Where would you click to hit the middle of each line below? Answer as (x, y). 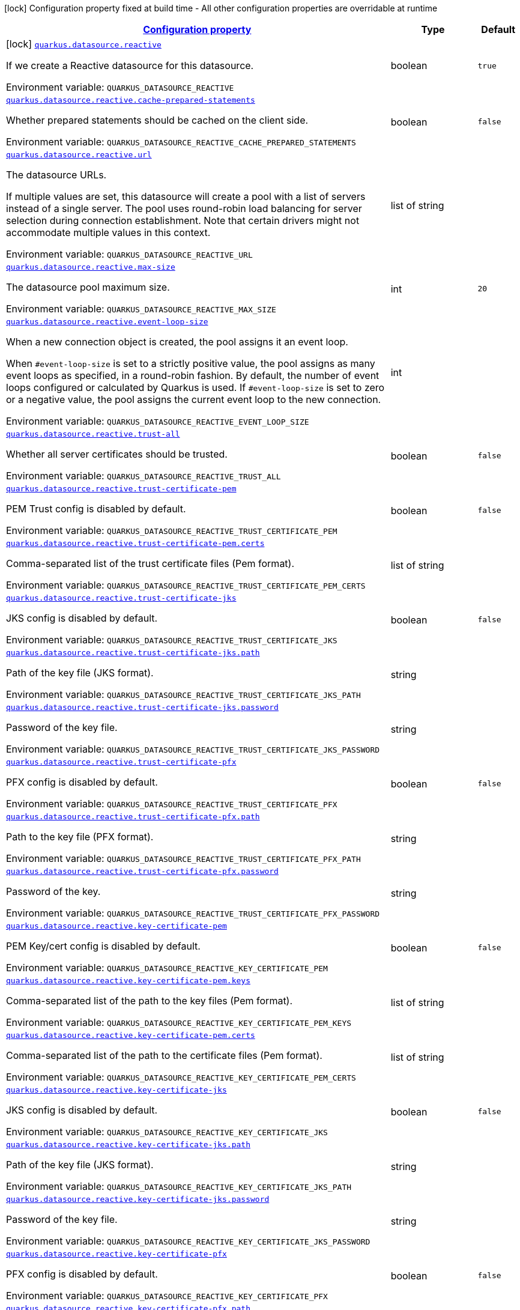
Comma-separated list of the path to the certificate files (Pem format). (164, 1055)
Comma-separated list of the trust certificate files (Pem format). (150, 563)
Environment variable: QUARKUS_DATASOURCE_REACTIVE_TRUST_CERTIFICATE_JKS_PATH (183, 694)
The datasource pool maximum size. (88, 287)
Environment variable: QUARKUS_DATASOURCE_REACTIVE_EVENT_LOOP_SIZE (158, 421)
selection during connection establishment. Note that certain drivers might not (183, 220)
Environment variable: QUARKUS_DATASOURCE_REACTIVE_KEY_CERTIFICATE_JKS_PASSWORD (188, 1241)
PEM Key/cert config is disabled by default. (103, 946)
